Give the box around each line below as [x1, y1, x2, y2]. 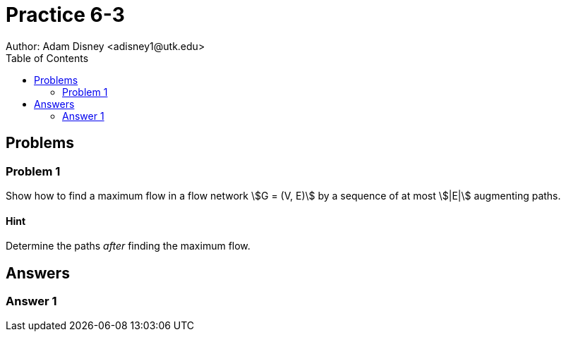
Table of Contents [6, 51, 89, 64]
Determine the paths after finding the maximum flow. [6, 240, 251, 252]
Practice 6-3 [6, 3, 125, 27]
